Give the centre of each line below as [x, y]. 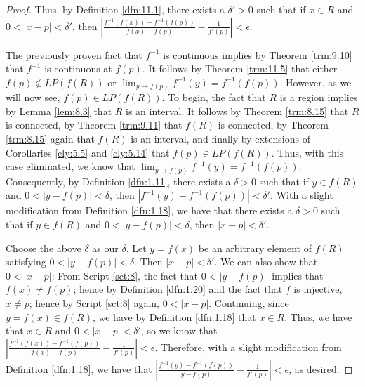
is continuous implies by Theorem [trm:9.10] [258, 54]
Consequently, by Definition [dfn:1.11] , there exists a [118, 181]
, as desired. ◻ [321, 368]
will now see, [33, 97]
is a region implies [319, 97]
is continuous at [78, 68]
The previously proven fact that [74, 54]
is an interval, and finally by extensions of [220, 139]
